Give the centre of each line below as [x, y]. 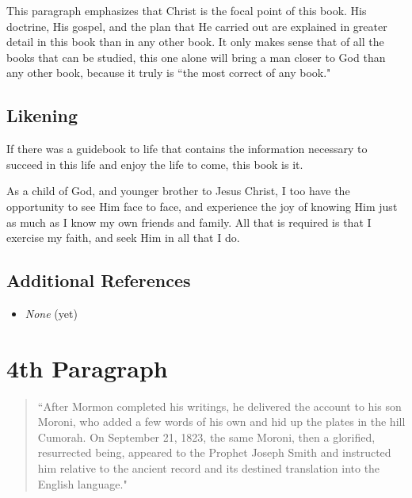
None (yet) [51, 313]
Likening [42, 115]
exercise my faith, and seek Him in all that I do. [123, 238]
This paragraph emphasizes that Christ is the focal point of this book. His [187, 10]
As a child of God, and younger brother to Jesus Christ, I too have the [178, 191]
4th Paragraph [87, 368]
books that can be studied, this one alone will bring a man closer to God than [196, 57]
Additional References [99, 280]
